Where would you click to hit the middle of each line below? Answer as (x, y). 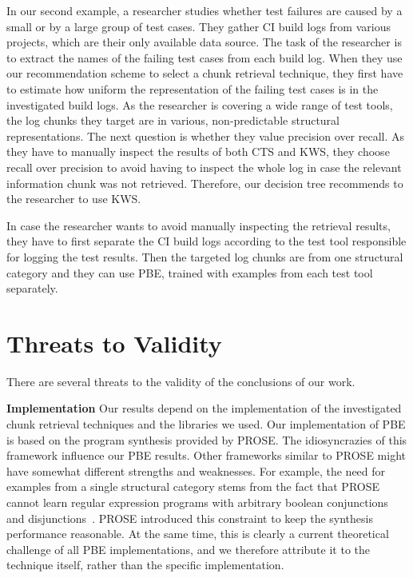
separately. (32, 288)
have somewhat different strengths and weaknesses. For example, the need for (196, 470)
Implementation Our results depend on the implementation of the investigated (204, 408)
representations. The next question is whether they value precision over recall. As (206, 136)
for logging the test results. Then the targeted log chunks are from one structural (205, 256)
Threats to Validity (114, 343)
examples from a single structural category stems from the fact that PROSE (193, 486)
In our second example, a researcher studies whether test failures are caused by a (205, 10)
